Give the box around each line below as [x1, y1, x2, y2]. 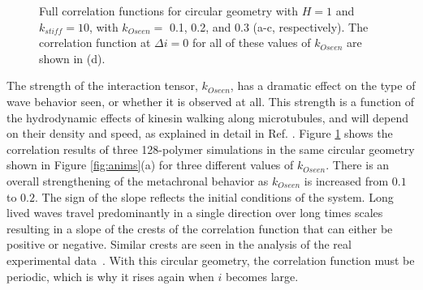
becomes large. [225, 267, 299, 284]
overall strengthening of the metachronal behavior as [6, 172, 269, 189]
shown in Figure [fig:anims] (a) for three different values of [6, 156, 294, 173]
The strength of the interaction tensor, [6, 77, 198, 94]
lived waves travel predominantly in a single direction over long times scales [6, 204, 383, 221]
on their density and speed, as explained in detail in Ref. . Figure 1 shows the [6, 125, 393, 142]
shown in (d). [39, 49, 106, 66]
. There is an [326, 156, 390, 173]
